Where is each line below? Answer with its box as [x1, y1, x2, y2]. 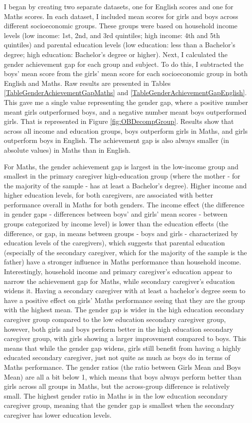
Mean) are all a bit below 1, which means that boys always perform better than [4, 371, 242, 382]
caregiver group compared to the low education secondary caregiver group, [4, 314, 226, 324]
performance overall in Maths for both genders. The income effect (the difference [4, 199, 245, 209]
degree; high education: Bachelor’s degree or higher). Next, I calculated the [4, 49, 228, 59]
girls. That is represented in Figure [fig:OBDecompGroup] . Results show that [4, 116, 234, 126]
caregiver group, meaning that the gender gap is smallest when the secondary [4, 400, 234, 410]
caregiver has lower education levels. [4, 409, 112, 420]
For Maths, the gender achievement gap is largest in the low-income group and [4, 161, 239, 171]
